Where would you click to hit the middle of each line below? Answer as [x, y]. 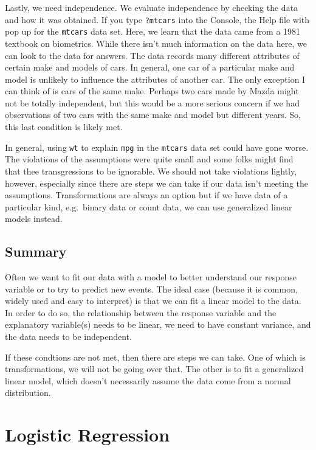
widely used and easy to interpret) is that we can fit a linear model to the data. [153, 301]
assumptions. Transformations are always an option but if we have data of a [146, 195]
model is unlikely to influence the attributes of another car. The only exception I [155, 79]
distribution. [28, 393]
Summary [36, 251]
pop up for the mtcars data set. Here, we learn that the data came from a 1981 [153, 31]
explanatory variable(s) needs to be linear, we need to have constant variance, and [158, 324]
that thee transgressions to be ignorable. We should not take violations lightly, [151, 171]
